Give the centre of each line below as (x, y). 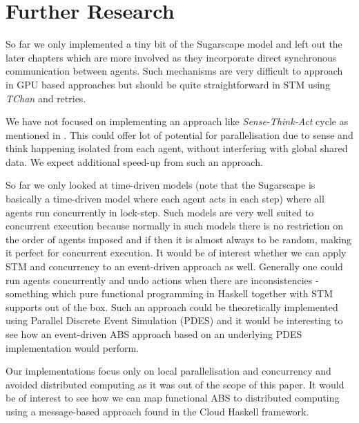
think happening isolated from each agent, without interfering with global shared (177, 148)
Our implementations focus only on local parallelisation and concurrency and (168, 371)
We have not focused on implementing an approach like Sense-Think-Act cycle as (177, 121)
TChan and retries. (46, 98)
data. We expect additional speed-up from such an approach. (134, 161)
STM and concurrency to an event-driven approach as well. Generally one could (174, 266)
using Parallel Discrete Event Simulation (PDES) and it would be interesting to (174, 320)
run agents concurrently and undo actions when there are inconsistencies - (162, 280)
